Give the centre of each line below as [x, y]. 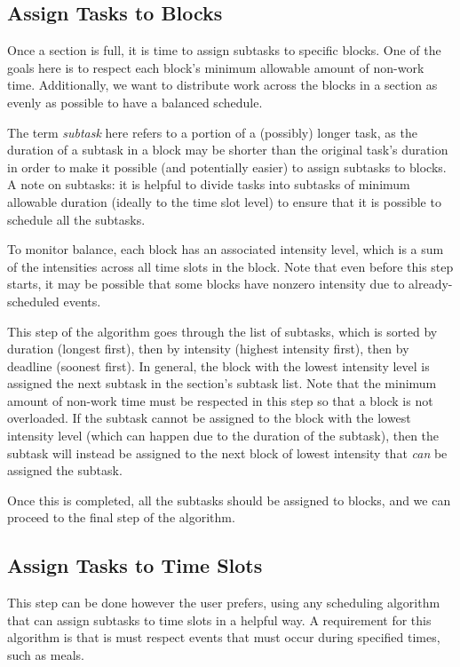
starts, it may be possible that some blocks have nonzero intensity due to [206, 284]
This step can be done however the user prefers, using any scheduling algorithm [224, 603]
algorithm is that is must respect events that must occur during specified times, [224, 637]
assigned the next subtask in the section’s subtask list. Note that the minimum [222, 383]
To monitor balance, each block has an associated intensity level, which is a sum [226, 249]
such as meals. [46, 655]
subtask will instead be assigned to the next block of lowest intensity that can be [227, 453]
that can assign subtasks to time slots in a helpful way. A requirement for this [219, 619]
